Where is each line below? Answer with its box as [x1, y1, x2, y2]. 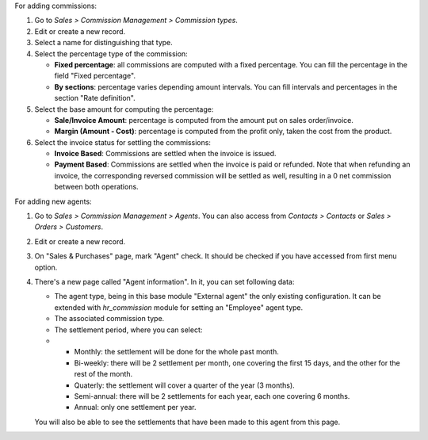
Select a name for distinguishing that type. [34, 38, 174, 48]
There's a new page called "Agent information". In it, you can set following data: [34, 277, 295, 286]
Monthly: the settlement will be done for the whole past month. [74, 347, 279, 357]
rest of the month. [74, 369, 133, 379]
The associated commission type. [54, 314, 165, 323]
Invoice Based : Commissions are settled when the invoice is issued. [54, 149, 277, 159]
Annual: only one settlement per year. [74, 403, 197, 412]
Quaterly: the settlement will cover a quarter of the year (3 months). [74, 381, 295, 390]
